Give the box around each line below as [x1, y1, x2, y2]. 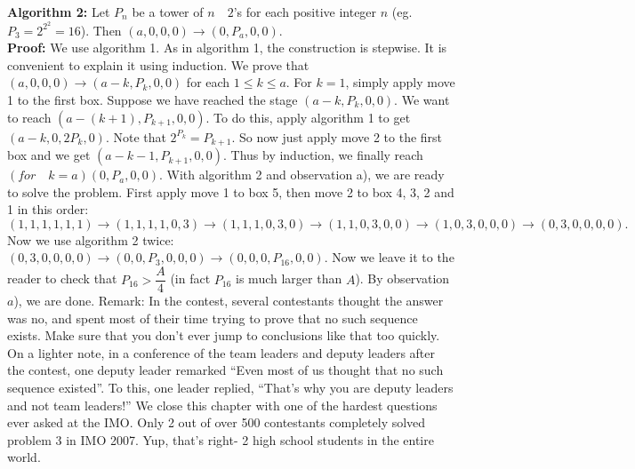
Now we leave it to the [332, 248, 454, 266]
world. [7, 448, 41, 466]
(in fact [170, 269, 211, 288]
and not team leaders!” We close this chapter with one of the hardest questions [7, 395, 438, 414]
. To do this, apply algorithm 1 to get [205, 107, 411, 126]
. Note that [105, 127, 166, 146]
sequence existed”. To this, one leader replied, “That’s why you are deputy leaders [7, 378, 454, 397]
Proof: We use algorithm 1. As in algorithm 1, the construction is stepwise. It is [7, 38, 447, 57]
